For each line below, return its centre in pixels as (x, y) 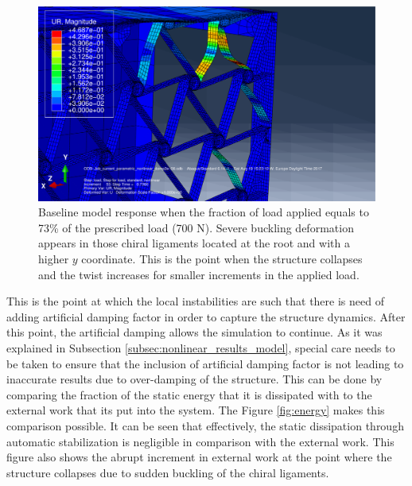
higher (54, 259)
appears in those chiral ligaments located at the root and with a (194, 243)
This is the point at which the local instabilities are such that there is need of (195, 301)
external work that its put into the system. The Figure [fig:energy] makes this (196, 410)
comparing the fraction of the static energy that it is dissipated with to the (189, 394)
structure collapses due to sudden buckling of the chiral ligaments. (168, 472)
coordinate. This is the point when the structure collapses (222, 259)
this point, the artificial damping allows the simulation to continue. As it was (194, 332)
